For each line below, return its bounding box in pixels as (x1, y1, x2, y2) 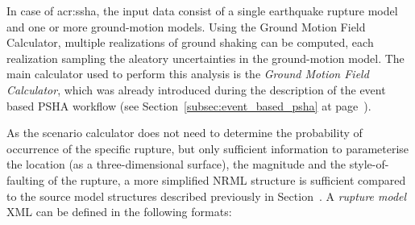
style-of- (349, 156, 389, 173)
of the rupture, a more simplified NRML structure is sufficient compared (48, 171, 406, 188)
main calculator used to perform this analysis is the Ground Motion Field (6, 65, 369, 82)
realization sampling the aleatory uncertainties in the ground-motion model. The (6, 49, 405, 66)
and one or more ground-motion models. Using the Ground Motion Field (6, 18, 366, 35)
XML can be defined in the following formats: (6, 203, 232, 220)
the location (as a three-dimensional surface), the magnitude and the (6, 156, 347, 173)
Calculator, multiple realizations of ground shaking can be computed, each (6, 34, 374, 51)
